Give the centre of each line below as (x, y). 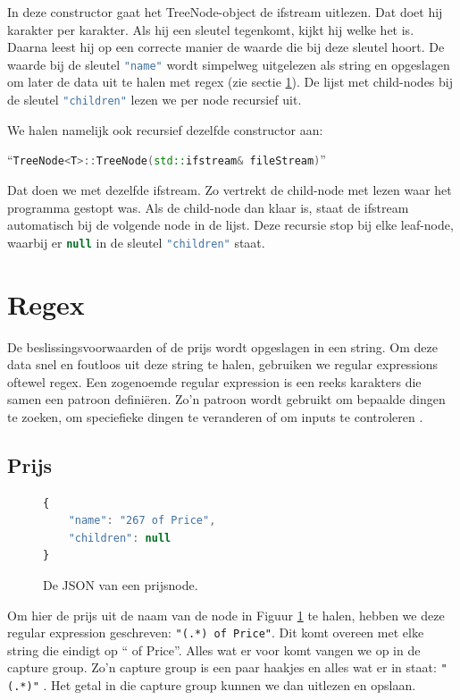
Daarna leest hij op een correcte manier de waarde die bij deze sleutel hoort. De (226, 47)
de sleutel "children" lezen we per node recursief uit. (155, 100)
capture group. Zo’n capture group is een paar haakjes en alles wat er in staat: (222, 667)
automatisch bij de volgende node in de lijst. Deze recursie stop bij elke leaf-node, (230, 225)
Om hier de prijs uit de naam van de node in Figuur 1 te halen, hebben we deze (226, 615)
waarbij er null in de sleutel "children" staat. (136, 242)
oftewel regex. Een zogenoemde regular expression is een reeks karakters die (214, 381)
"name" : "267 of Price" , (142, 521)
